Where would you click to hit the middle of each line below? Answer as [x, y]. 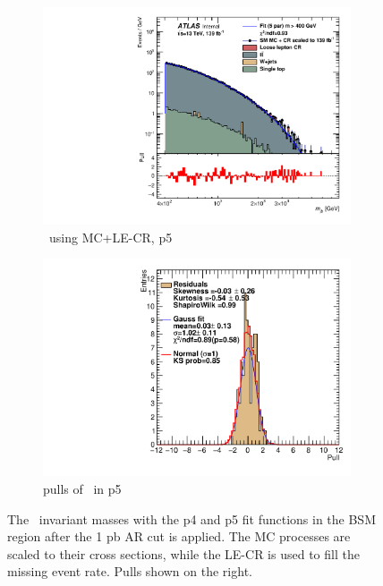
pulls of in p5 [82, 488]
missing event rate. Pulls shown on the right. [130, 571]
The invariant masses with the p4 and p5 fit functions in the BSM [191, 518]
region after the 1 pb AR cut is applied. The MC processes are [179, 536]
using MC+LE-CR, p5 [111, 237]
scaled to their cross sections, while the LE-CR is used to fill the [183, 553]
